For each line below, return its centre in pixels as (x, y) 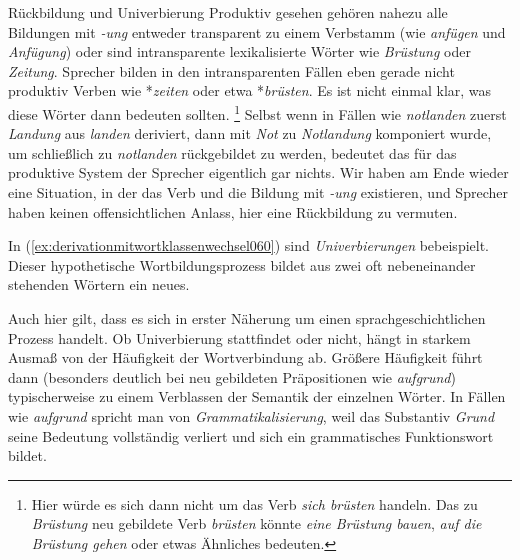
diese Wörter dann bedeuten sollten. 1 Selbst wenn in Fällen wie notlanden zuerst (257, 112)
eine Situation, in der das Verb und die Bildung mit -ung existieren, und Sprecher (258, 192)
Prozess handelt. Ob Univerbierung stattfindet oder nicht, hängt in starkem (239, 337)
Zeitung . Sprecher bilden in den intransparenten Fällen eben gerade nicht (231, 70)
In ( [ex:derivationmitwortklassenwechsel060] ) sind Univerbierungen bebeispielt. (249, 245)
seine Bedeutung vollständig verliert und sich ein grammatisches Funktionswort (251, 435)
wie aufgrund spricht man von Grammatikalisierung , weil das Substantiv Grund (251, 415)
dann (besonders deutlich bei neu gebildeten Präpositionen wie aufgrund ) (232, 376)
